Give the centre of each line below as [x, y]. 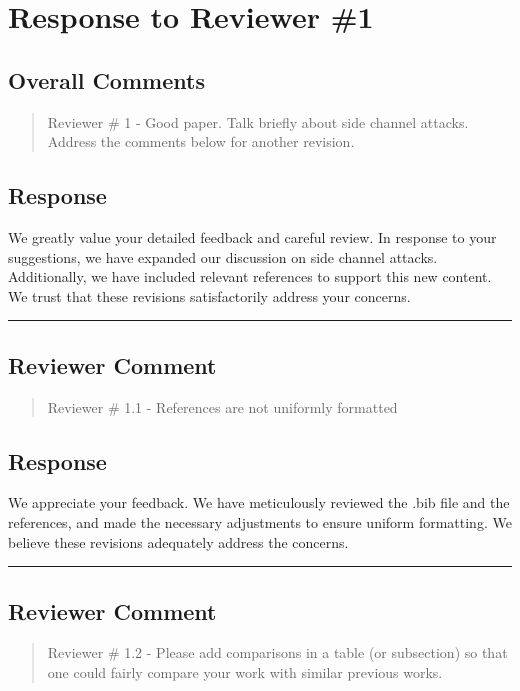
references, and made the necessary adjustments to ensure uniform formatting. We [260, 521]
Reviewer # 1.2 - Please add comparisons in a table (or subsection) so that [277, 652]
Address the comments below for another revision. [201, 141]
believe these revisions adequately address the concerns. [178, 541]
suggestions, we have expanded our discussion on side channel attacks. [223, 256]
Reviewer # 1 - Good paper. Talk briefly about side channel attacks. [258, 121]
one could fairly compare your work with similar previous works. [245, 671]
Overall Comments [106, 79]
